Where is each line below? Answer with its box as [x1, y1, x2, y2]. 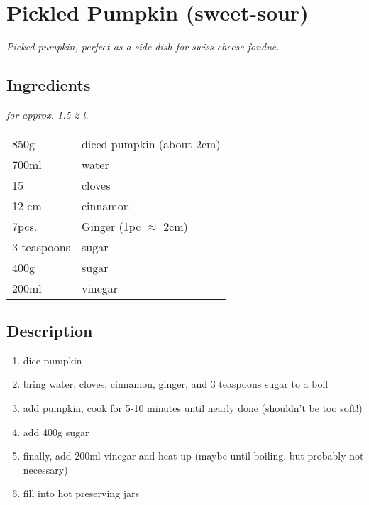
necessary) [23, 462, 68, 477]
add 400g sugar [23, 424, 89, 439]
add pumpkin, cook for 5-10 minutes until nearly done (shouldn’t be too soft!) [23, 400, 363, 415]
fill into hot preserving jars [23, 486, 140, 501]
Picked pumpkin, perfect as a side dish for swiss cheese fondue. [6, 39, 280, 54]
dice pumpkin [23, 352, 82, 367]
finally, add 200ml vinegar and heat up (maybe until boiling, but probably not [23, 448, 364, 463]
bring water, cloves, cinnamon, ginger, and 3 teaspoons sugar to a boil [23, 376, 329, 391]
